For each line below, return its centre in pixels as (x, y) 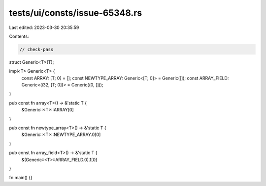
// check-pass (36, 49)
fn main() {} (21, 178)
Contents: (19, 36)
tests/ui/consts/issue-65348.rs (76, 13)
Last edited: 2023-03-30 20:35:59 (44, 27)
